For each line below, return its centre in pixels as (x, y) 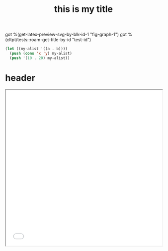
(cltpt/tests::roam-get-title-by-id (38, 40)
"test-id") (82, 40)
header (20, 78)
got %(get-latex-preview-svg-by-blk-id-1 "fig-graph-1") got (66, 34)
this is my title (84, 9)
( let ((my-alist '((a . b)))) (37, 49)
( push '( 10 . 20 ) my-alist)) (40, 58)
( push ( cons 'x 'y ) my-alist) (41, 54)
